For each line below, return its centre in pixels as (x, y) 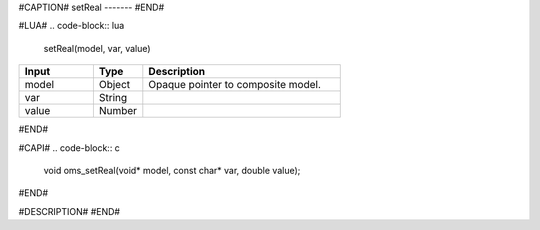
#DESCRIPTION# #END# (69, 211)
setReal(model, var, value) (97, 48)
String (113, 98)
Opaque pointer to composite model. (235, 85)
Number (118, 111)
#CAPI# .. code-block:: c (69, 147)
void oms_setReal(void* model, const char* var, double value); (172, 170)
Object (114, 85)
